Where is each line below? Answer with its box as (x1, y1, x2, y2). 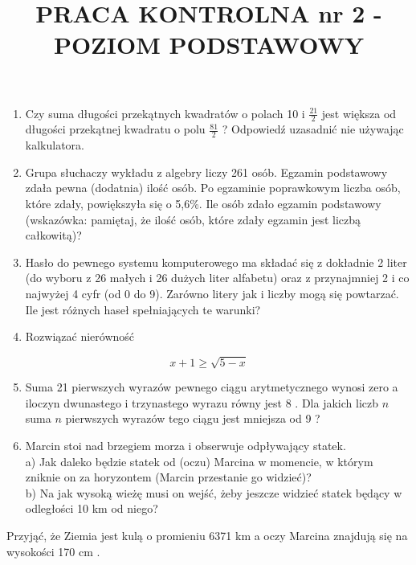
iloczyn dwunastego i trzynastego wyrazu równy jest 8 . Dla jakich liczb (25, 394, 378, 411)
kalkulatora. (25, 137, 84, 154)
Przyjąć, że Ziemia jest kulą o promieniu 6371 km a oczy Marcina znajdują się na (6, 527, 408, 544)
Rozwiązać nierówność (25, 328, 135, 345)
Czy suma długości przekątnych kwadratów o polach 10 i (25, 104, 305, 121)
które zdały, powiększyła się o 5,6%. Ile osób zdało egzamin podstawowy (25, 195, 381, 211)
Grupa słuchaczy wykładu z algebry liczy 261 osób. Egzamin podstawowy (25, 163, 388, 180)
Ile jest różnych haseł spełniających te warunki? (25, 301, 261, 317)
